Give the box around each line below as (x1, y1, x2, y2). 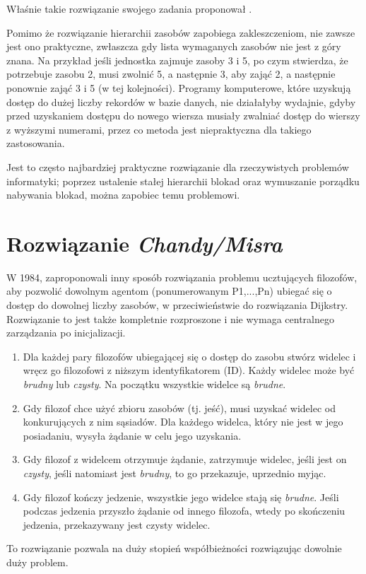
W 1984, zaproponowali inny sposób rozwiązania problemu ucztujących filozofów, (6, 269, 358, 284)
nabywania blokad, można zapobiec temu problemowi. (6, 187, 240, 202)
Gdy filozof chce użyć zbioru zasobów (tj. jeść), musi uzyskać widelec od (23, 400, 336, 415)
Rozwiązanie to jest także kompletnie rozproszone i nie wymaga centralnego (6, 311, 334, 326)
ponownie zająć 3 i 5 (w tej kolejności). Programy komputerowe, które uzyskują (6, 80, 351, 95)
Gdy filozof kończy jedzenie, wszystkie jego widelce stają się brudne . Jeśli (23, 489, 339, 504)
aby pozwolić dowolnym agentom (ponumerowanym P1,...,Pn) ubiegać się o (6, 283, 332, 298)
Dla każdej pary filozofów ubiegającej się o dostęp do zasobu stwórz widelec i (23, 348, 356, 363)
